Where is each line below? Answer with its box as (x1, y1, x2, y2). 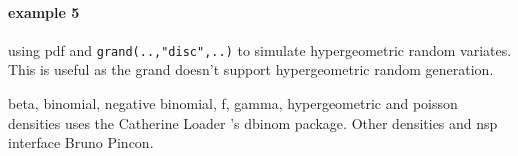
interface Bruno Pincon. (8, 132, 154, 153)
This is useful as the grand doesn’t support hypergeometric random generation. (8, 59, 494, 80)
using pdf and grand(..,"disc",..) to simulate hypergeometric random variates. (8, 39, 512, 60)
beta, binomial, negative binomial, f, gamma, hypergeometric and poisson (8, 93, 458, 114)
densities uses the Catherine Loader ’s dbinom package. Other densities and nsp (8, 112, 498, 133)
